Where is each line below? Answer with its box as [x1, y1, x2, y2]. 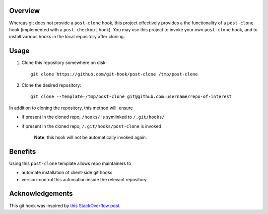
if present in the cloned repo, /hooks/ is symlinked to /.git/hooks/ [21, 114, 165, 120]
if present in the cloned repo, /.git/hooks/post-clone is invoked [21, 123, 161, 129]
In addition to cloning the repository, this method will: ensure [9, 105, 134, 111]
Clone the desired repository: [21, 82, 81, 88]
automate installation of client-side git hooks [21, 169, 113, 176]
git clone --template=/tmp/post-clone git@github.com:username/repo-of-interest [30, 94, 232, 99]
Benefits [9, 147, 36, 156]
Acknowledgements [9, 189, 73, 198]
